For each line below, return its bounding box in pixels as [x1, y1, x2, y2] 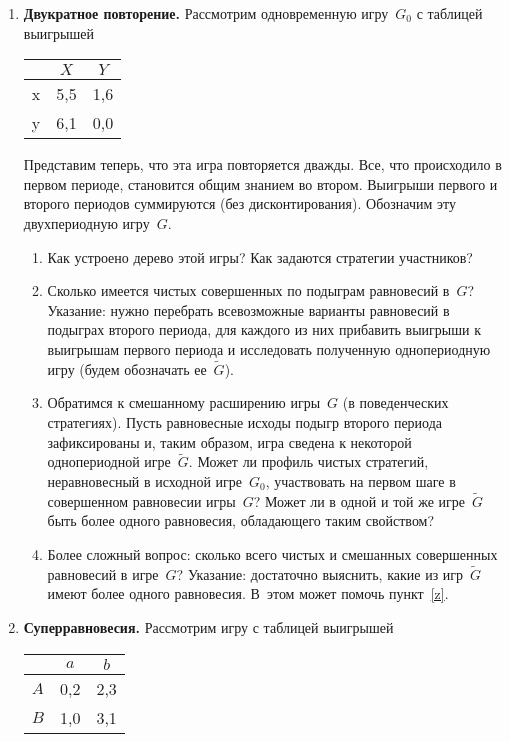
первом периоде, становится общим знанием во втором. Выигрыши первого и [23, 173, 498, 194]
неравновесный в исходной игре [47, 470, 243, 491]
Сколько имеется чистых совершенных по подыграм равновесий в [47, 280, 450, 301]
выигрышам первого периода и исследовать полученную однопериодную [47, 338, 491, 359]
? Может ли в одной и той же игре [253, 490, 466, 511]
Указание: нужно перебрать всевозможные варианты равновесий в [47, 299, 450, 320]
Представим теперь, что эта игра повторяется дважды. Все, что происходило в [23, 154, 502, 175]
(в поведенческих [342, 392, 449, 413]
